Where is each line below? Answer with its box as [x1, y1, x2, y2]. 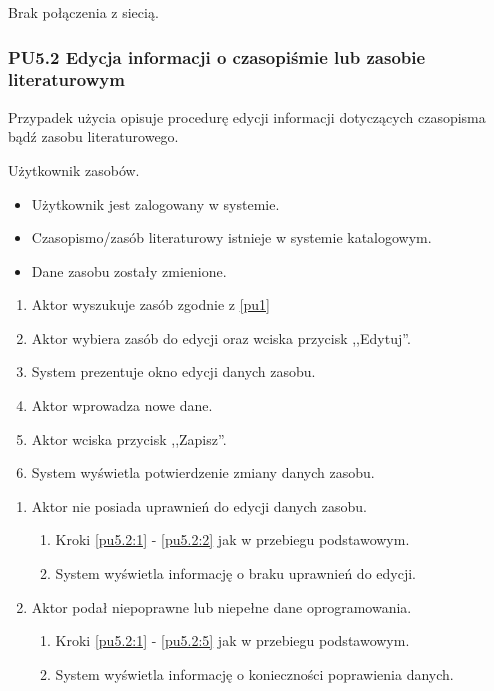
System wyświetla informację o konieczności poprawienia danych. [55, 663, 454, 684]
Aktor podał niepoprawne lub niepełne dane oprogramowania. [31, 596, 412, 617]
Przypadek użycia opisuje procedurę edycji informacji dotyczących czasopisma [8, 106, 486, 127]
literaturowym [8, 67, 125, 92]
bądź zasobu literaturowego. [8, 126, 179, 147]
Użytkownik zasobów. [8, 159, 140, 180]
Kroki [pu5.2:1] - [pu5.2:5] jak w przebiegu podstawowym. [55, 630, 410, 651]
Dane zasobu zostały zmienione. [31, 260, 227, 281]
